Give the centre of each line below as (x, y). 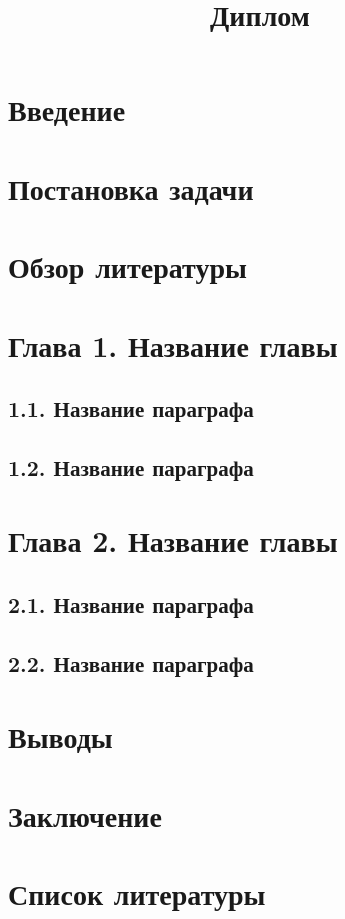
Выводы (60, 736)
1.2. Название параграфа (131, 466)
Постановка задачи (131, 187)
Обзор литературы (127, 266)
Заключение (85, 814)
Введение (67, 109)
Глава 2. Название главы (173, 540)
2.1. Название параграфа (131, 604)
